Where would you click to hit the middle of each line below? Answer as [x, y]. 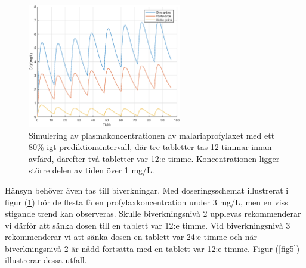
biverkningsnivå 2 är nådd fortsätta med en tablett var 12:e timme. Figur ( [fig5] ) [152, 248]
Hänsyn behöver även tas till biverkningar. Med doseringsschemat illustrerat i [147, 190]
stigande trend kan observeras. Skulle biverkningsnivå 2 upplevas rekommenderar [153, 214]
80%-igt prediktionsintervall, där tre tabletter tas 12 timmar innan [150, 147]
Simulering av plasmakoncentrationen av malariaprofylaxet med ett [152, 135]
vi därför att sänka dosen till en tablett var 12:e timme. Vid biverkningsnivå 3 [148, 225]
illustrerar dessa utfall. [46, 260]
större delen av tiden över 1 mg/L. [92, 170]
